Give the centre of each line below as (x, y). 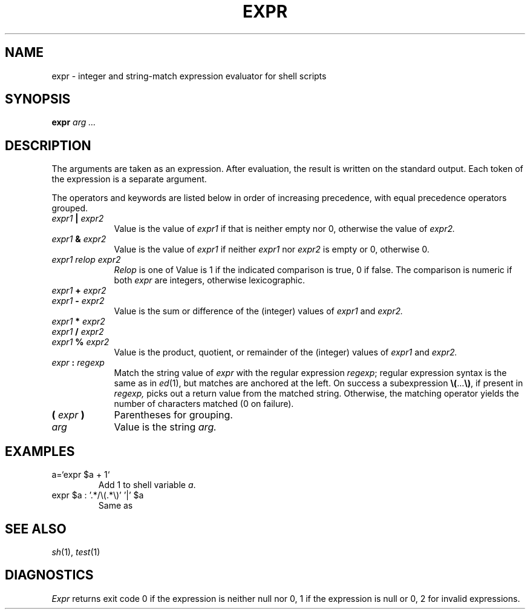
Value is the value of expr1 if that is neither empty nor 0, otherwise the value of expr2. (285, 229)
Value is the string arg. (165, 427)
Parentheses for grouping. (173, 415)
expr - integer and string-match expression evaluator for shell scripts (189, 76)
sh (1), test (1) (76, 552)
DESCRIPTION (48, 145)
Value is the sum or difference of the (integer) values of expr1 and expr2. (259, 311)
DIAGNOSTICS (49, 575)
